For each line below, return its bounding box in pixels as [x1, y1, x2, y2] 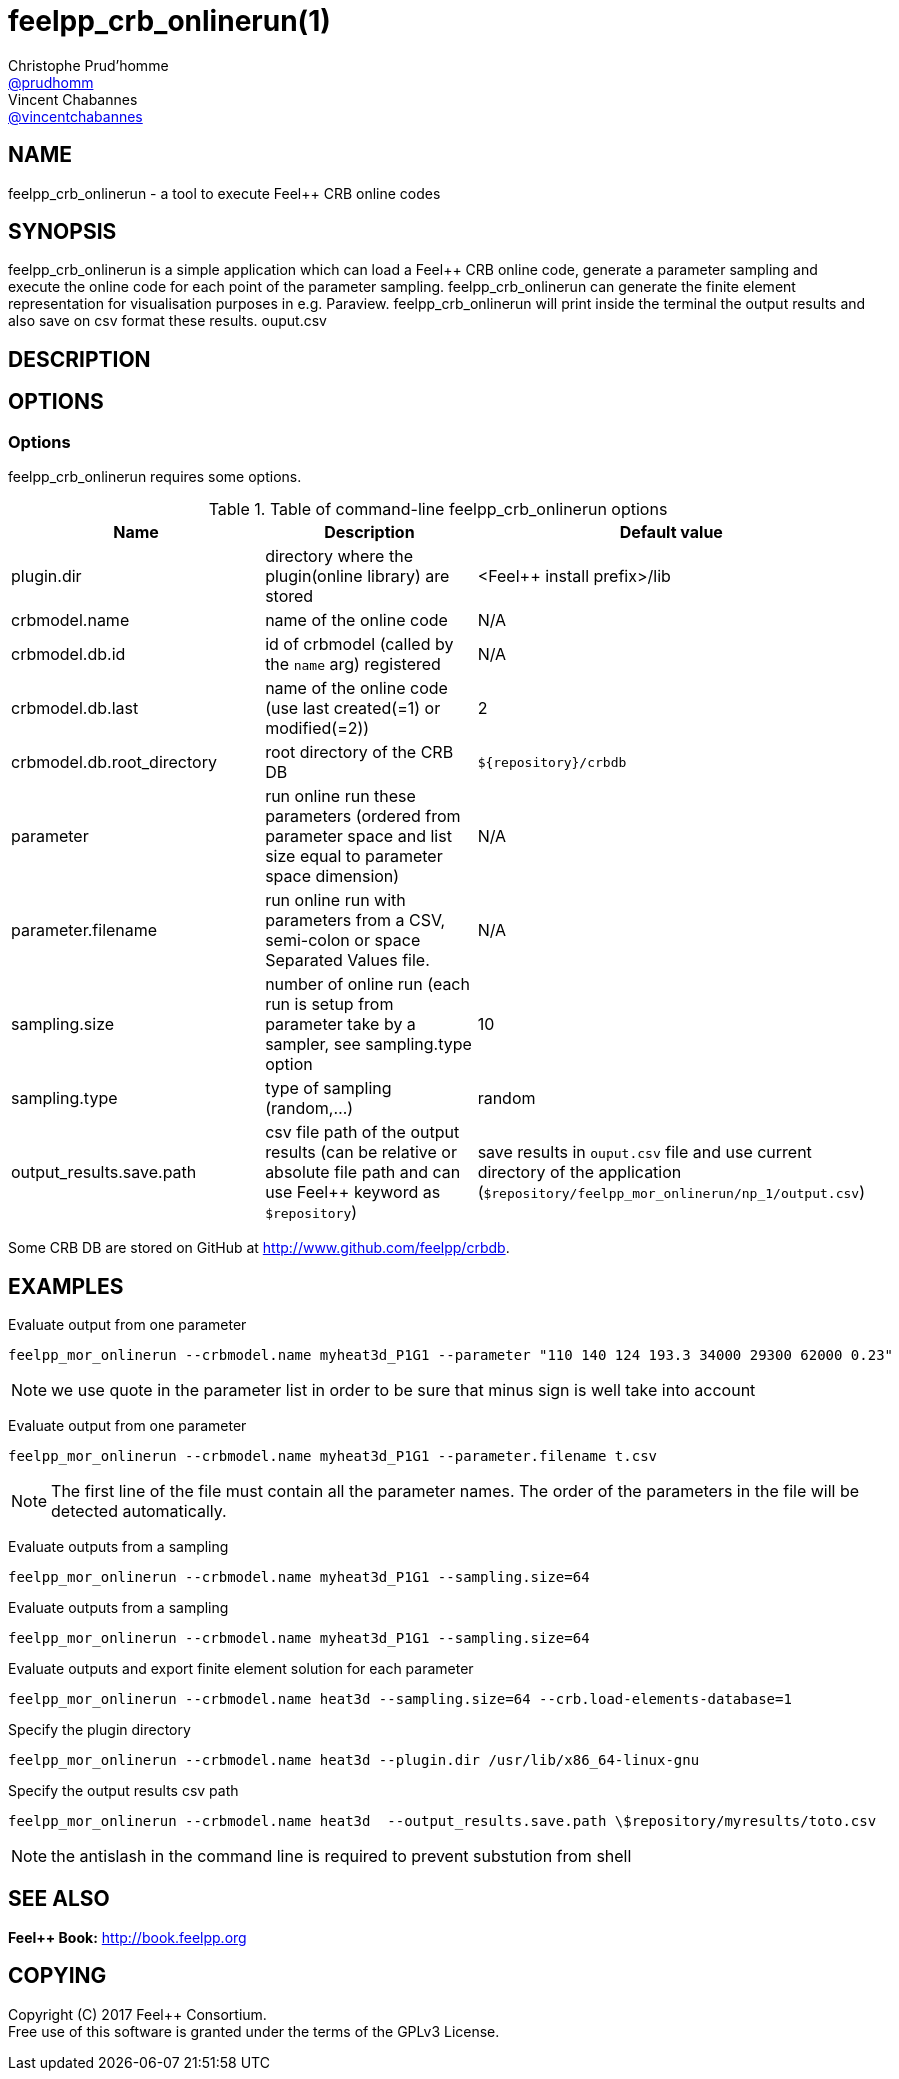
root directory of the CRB [265, 742, 454, 763]
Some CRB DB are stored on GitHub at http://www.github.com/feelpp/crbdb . [8, 1239, 510, 1257]
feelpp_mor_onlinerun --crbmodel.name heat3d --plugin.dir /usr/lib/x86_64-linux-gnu [8, 1751, 700, 1768]
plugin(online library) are [265, 566, 450, 587]
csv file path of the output [265, 1122, 460, 1143]
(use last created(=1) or [265, 698, 441, 719]
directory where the [265, 546, 413, 567]
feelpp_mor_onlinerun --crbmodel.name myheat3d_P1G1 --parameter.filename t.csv [8, 1447, 658, 1464]
